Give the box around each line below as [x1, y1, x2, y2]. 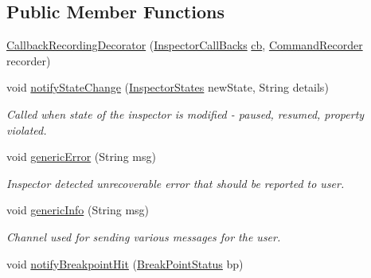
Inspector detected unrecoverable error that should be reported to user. [6, 174, 345, 191]
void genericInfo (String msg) [6, 202, 150, 218]
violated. [6, 121, 47, 138]
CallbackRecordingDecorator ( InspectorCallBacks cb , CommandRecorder [6, 37, 363, 53]
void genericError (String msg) [6, 148, 156, 165]
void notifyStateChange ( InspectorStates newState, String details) [6, 79, 329, 96]
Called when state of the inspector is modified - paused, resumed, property [6, 105, 365, 122]
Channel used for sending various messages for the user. [6, 228, 281, 245]
